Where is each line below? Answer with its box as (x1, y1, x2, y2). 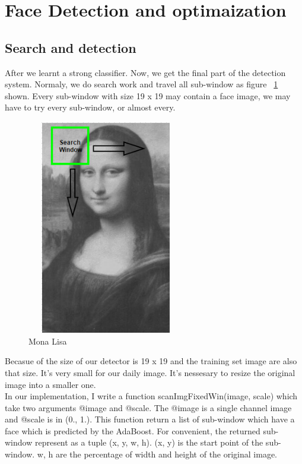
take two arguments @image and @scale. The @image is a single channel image (5, 401, 292, 414)
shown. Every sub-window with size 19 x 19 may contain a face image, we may (5, 89, 291, 102)
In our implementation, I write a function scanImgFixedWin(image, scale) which (5, 390, 298, 402)
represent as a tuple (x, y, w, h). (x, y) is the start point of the (34, 436, 263, 449)
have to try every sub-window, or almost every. (5, 101, 176, 113)
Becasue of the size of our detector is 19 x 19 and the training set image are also (5, 355, 297, 367)
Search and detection (5, 38, 136, 56)
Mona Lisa (28, 334, 67, 347)
